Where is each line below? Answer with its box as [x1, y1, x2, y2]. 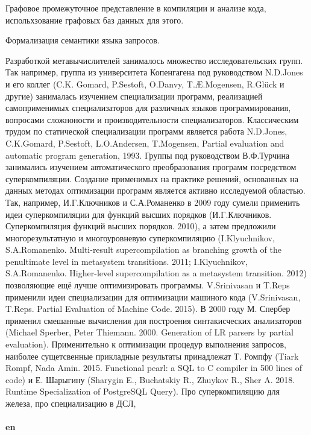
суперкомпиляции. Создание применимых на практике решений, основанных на [5, 172, 298, 185]
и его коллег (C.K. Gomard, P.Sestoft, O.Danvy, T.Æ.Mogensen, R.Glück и [5, 77, 284, 90]
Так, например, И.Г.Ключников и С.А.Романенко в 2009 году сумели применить [5, 195, 300, 208]
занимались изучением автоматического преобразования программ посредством [5, 160, 297, 173]
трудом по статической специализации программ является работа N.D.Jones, [5, 125, 287, 138]
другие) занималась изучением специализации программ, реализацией [5, 89, 263, 102]
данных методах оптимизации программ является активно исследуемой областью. [5, 184, 306, 197]
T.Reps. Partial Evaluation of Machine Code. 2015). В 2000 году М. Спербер [5, 302, 291, 315]
